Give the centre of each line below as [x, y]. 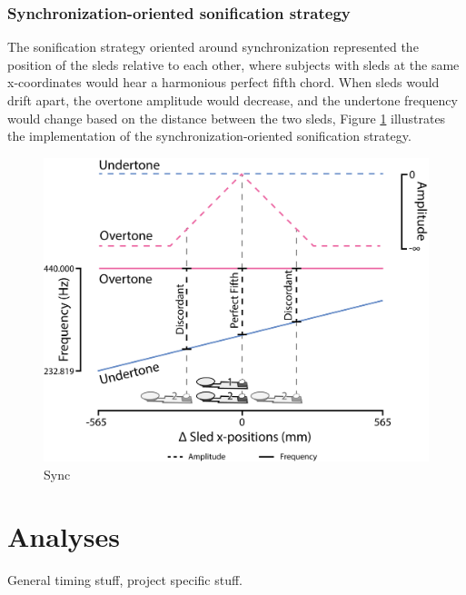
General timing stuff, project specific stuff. [125, 580]
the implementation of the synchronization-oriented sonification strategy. [209, 136]
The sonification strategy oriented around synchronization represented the [213, 47]
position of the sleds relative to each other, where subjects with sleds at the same [233, 64]
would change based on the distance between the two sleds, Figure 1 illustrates [227, 118]
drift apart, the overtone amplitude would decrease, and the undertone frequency [233, 100]
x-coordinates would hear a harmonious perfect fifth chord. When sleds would [223, 82]
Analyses [64, 536]
